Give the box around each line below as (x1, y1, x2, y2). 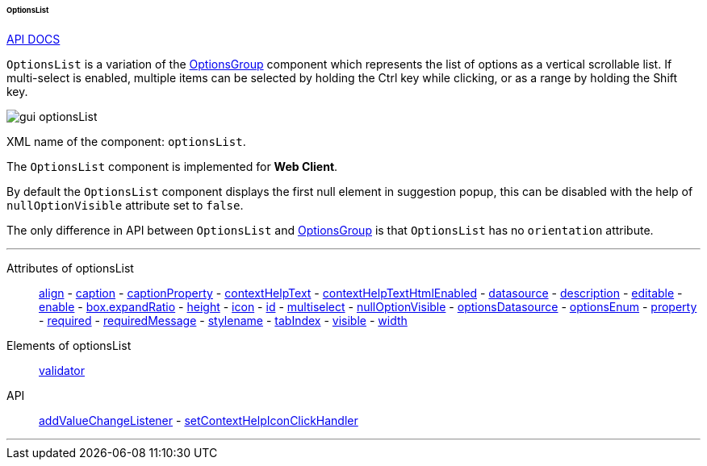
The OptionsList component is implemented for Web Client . (6, 159, 338, 173)
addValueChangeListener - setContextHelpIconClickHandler (39, 413, 358, 427)
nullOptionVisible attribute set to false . (6, 198, 244, 212)
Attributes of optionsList (6, 260, 134, 275)
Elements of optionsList (6, 338, 132, 352)
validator (39, 363, 85, 377)
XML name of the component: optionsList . (6, 134, 246, 148)
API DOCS (6, 31, 61, 46)
